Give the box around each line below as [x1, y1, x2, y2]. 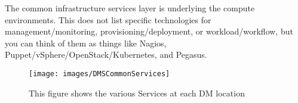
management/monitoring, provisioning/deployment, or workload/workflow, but [5, 25, 293, 38]
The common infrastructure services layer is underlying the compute [5, 2, 255, 14]
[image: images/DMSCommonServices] [29, 69, 170, 78]
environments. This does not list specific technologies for [5, 13, 211, 26]
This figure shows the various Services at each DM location [29, 86, 245, 99]
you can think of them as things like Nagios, [5, 36, 167, 49]
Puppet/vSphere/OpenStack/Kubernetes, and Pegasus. [5, 48, 207, 61]
